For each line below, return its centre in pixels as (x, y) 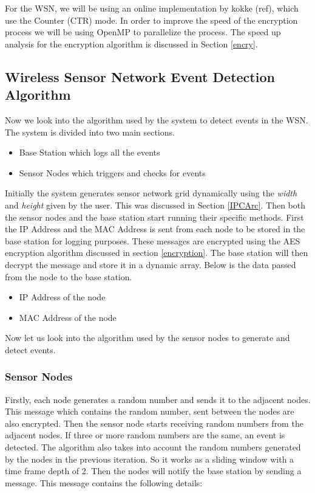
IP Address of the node (62, 297)
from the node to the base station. (69, 276)
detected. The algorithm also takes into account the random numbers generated (153, 447)
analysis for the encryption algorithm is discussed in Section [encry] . (131, 43)
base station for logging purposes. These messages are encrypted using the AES (153, 240)
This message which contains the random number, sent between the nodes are (150, 411)
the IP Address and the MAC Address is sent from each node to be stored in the (155, 229)
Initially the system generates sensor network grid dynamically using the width (151, 193)
